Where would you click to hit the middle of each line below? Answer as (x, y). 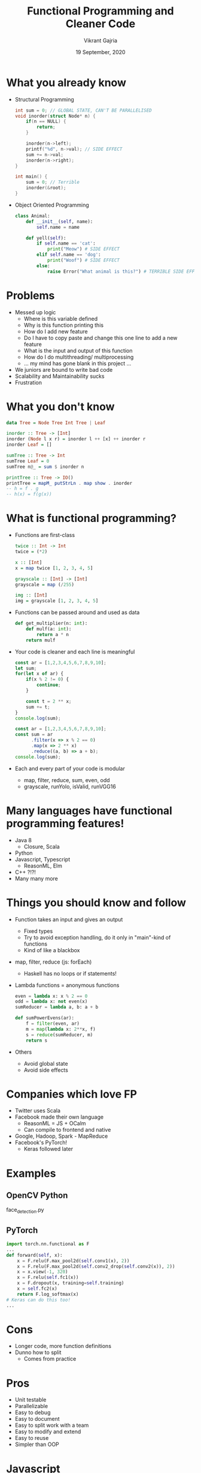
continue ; (49, 685)
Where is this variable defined (60, 318)
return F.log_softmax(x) (48, 1294)
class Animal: (32, 216)
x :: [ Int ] (28, 562)
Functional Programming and (100, 11)
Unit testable (31, 1400)
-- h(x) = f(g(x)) (29, 494)
